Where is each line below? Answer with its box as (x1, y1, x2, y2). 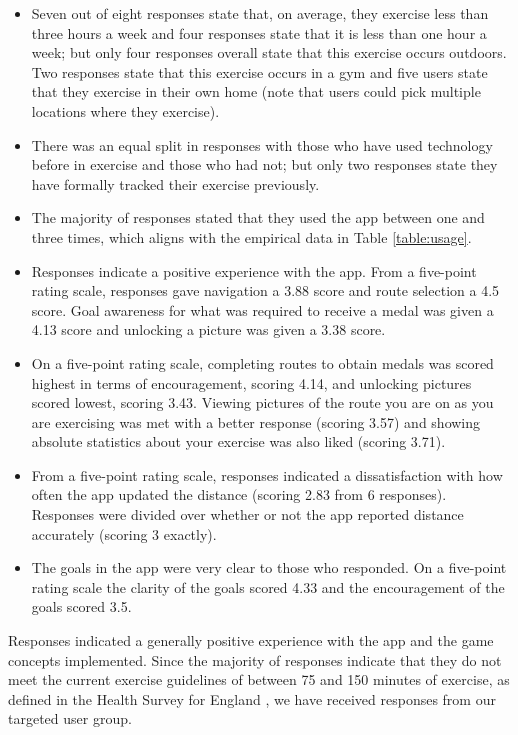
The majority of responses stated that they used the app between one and (31, 207, 485, 228)
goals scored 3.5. (31, 596, 132, 617)
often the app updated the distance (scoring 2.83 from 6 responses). (31, 484, 447, 505)
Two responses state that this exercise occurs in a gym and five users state (31, 61, 488, 82)
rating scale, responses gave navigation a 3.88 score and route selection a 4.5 (31, 280, 500, 301)
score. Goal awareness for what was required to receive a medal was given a (31, 299, 494, 320)
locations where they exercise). (31, 100, 220, 121)
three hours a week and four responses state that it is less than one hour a (31, 22, 487, 43)
